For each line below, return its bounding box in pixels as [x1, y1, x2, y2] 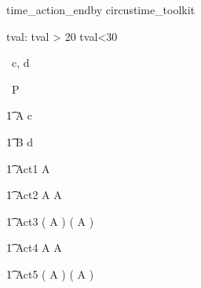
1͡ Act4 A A [6, 239, 62, 256]
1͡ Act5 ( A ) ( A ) [6, 265, 94, 282]
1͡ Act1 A [6, 160, 50, 176]
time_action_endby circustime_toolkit [6, 2, 196, 17]
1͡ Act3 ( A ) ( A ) [6, 212, 94, 229]
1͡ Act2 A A [6, 186, 62, 203]
